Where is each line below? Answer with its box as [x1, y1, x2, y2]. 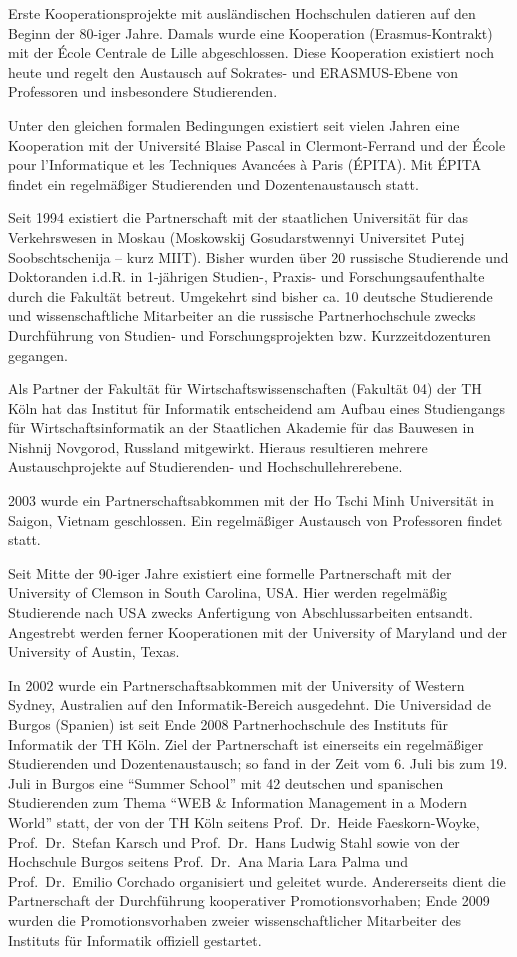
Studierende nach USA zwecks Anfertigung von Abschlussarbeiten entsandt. [8, 602, 473, 623]
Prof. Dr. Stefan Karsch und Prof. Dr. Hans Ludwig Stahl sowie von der [8, 831, 460, 852]
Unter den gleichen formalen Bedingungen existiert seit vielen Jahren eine [8, 114, 460, 135]
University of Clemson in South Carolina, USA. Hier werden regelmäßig [8, 582, 448, 603]
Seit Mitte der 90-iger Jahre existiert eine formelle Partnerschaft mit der [8, 562, 452, 583]
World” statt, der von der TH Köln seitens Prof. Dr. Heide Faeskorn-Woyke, [8, 811, 480, 832]
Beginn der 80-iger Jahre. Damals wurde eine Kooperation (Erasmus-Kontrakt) [8, 22, 493, 43]
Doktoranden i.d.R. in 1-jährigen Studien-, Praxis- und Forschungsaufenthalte [8, 266, 485, 287]
